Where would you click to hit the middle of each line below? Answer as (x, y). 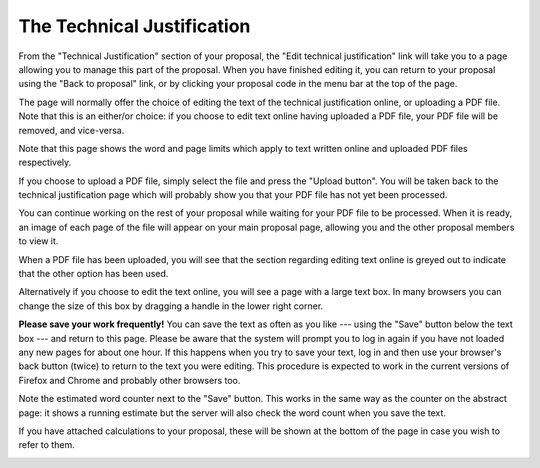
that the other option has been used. (93, 274)
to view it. (38, 241)
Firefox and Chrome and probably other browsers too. (129, 380)
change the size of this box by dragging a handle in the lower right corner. (171, 306)
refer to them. (46, 445)
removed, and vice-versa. (71, 130)
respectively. (45, 162)
